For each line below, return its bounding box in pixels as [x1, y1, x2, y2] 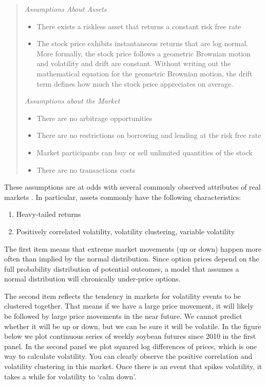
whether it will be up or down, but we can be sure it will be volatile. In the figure [4, 320, 261, 331]
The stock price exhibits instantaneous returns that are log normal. [36, 38, 249, 49]
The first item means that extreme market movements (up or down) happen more [4, 243, 261, 254]
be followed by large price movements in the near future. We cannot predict [4, 311, 242, 321]
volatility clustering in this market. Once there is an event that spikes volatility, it [4, 361, 262, 372]
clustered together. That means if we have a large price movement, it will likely [4, 300, 254, 311]
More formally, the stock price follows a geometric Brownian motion [36, 48, 251, 58]
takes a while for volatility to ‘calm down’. [4, 371, 137, 381]
